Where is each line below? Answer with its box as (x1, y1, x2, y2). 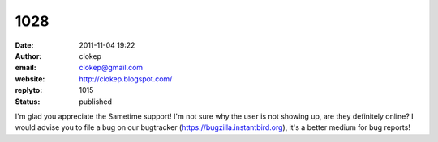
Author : (15, 51, 42, 61)
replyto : (15, 86, 43, 95)
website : (15, 73, 45, 84)
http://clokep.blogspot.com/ (79, 73, 173, 84)
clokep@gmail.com (79, 63, 144, 73)
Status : (15, 97, 41, 106)
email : (15, 63, 36, 73)
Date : (15, 40, 34, 50)
